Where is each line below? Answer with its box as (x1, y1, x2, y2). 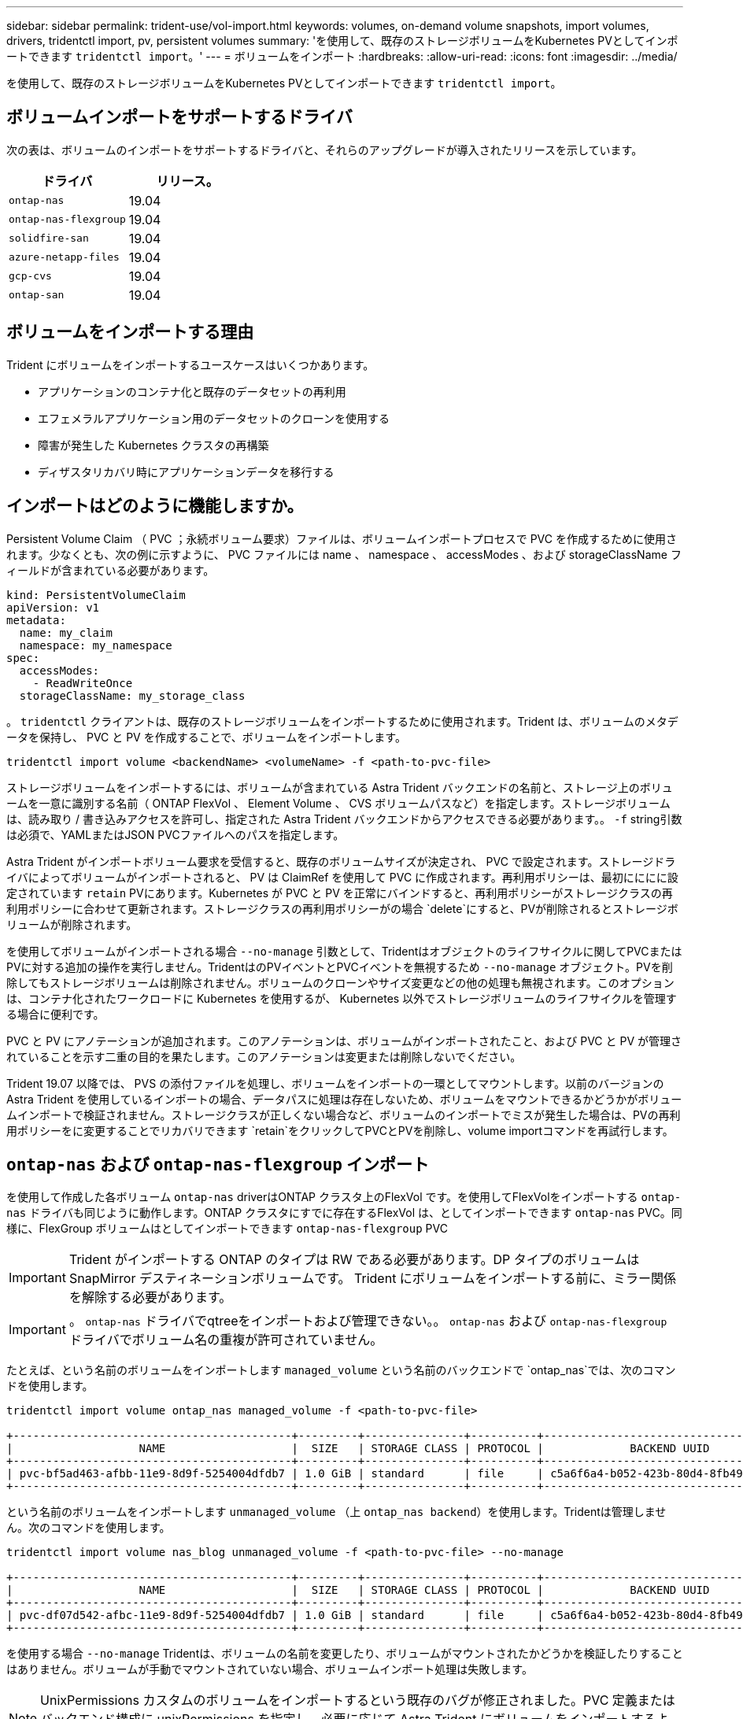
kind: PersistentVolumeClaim (6, 588, 186, 601)
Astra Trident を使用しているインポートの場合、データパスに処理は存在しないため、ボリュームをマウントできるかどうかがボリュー (6, 1092, 682, 1106)
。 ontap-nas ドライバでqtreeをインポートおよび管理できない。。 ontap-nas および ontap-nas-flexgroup (68, 1313, 667, 1329)
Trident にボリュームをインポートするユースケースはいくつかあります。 (6, 357, 375, 372)
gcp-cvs (9, 270, 52, 283)
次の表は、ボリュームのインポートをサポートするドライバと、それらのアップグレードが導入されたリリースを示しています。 (6, 142, 643, 157)
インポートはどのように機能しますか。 (6, 496, 304, 516)
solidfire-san (9, 232, 89, 245)
